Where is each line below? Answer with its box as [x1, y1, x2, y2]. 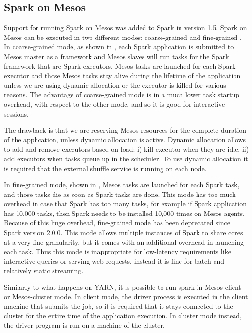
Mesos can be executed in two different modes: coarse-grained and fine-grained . [4, 32, 242, 42]
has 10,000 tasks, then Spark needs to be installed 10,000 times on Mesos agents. [4, 208, 245, 218]
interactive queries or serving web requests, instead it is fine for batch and [4, 255, 224, 266]
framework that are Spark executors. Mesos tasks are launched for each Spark [4, 60, 236, 71]
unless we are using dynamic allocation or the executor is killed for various [4, 79, 226, 90]
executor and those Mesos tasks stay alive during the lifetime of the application [4, 70, 241, 80]
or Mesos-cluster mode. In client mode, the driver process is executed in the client [4, 291, 248, 301]
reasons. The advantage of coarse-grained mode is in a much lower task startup [4, 89, 239, 99]
